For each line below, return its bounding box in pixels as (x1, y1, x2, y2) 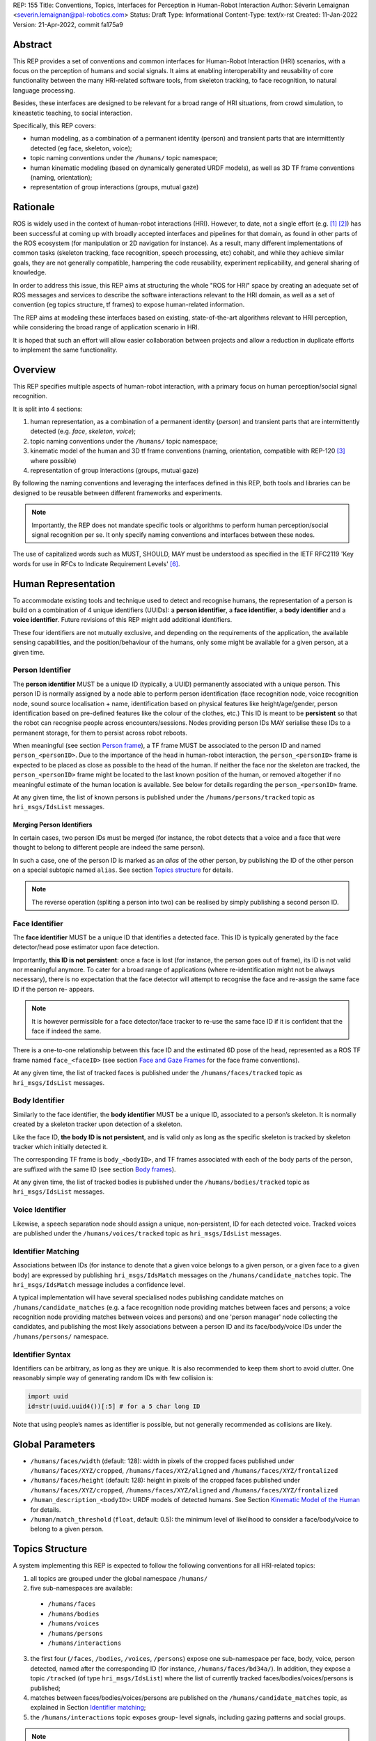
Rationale (13, 201, 55, 213)
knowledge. (13, 268, 47, 276)
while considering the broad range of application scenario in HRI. (13, 323, 200, 331)
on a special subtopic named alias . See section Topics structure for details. (13, 866, 233, 874)
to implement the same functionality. (13, 345, 118, 354)
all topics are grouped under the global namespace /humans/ (30, 1574, 208, 1582)
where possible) (30, 456, 77, 464)
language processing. (13, 86, 76, 94)
